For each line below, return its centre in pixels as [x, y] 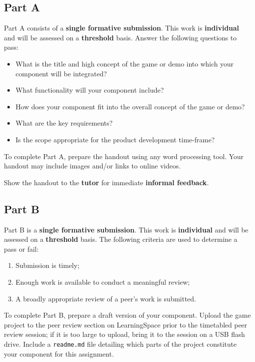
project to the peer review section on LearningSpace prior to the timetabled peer [126, 324]
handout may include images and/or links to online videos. [92, 166]
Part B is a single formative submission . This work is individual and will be [126, 229]
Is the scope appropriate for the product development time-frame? [115, 139]
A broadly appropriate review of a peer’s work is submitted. [106, 298]
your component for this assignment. [59, 353]
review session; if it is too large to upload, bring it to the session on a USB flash [125, 334]
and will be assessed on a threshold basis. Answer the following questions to [120, 37]
